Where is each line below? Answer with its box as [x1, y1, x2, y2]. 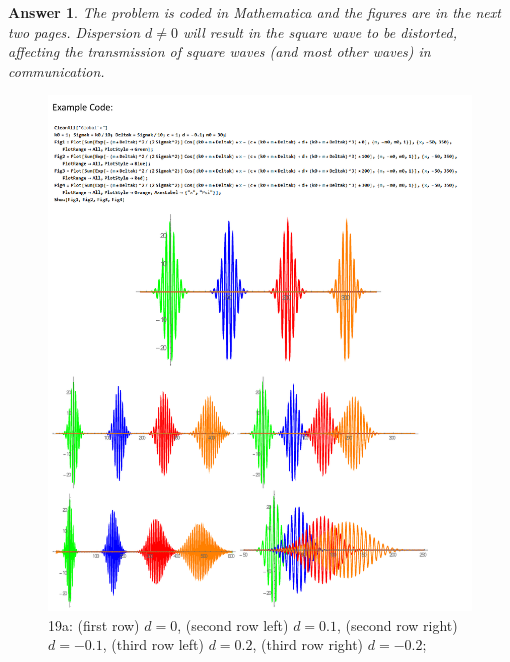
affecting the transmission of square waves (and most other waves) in [8, 41, 431, 62]
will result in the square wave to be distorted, [183, 21, 457, 42]
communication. [8, 60, 105, 81]
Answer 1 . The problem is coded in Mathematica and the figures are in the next [8, 2, 501, 22]
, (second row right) [337, 614, 458, 635]
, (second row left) [177, 614, 289, 635]
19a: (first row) [48, 614, 140, 635]
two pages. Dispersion [8, 21, 141, 42]
